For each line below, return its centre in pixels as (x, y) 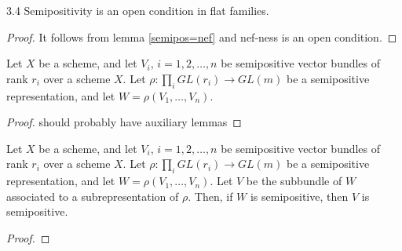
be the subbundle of (294, 181)
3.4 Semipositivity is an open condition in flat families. (138, 10)
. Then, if (210, 196)
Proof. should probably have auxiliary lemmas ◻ (124, 122)
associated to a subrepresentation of (93, 196)
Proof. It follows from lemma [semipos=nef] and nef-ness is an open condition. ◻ (202, 36)
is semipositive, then (299, 196)
